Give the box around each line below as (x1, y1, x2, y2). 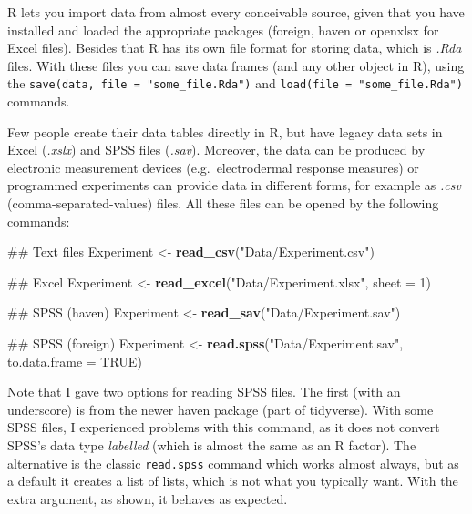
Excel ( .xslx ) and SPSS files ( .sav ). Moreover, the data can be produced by (7, 140, 426, 159)
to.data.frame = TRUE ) (7, 351, 142, 370)
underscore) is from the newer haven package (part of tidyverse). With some (7, 399, 434, 418)
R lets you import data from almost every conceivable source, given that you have (7, 3, 465, 21)
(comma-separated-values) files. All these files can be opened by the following (7, 194, 439, 212)
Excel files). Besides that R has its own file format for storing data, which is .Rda (7, 38, 462, 57)
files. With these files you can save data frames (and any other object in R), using (7, 55, 465, 75)
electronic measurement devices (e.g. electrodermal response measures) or (7, 157, 419, 176)
